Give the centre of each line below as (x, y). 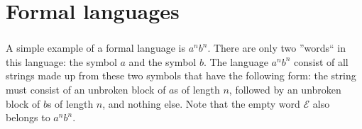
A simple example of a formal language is (95, 48)
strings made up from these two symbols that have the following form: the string (181, 75)
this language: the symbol (61, 61)
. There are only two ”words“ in (277, 48)
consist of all (321, 61)
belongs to (28, 117)
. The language (236, 61)
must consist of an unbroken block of (86, 90)
